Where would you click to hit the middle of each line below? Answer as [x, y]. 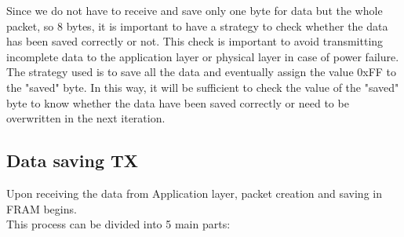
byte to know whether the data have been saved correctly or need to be [178, 102]
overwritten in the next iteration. [86, 118]
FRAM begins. [42, 208]
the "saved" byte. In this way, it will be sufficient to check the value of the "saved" [203, 87]
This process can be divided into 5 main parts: [118, 224]
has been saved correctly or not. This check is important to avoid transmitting [195, 41]
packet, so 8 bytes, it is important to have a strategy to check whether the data [197, 26]
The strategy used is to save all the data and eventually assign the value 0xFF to [202, 72]
